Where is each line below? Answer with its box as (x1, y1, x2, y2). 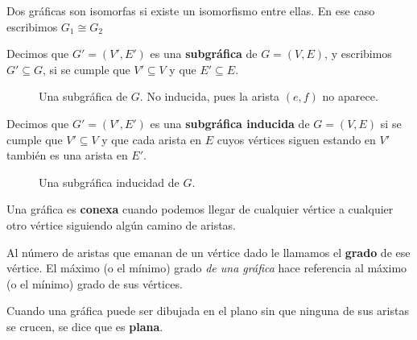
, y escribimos (324, 45, 392, 62)
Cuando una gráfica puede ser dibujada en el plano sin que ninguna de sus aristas (6, 302, 409, 319)
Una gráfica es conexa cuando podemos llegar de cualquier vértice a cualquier (6, 201, 394, 218)
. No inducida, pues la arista (139, 88, 280, 105)
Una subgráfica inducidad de (39, 173, 180, 190)
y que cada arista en (101, 131, 202, 147)
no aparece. (322, 88, 378, 105)
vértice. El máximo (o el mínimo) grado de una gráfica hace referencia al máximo (6, 259, 407, 276)
